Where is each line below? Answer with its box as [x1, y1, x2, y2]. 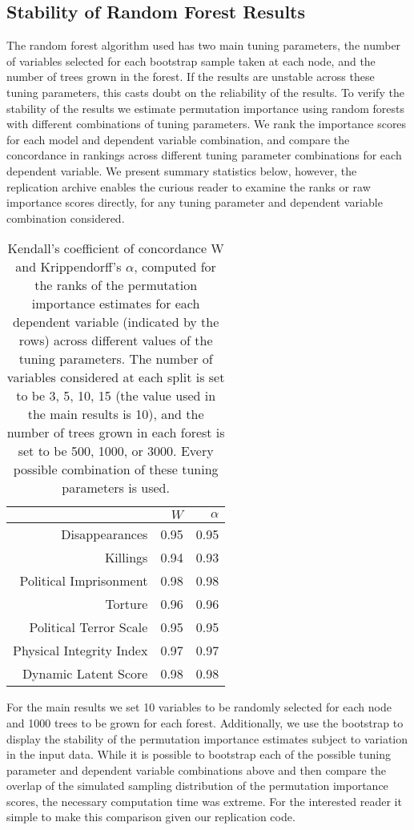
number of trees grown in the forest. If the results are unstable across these [6, 68, 375, 85]
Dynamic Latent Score [22, 664, 148, 683]
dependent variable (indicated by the [12, 312, 219, 332]
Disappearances [61, 525, 148, 544]
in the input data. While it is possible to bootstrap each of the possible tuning [6, 746, 392, 763]
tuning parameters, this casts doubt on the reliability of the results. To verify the [6, 83, 404, 100]
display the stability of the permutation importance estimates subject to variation [6, 730, 408, 747]
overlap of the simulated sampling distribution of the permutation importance [6, 777, 388, 794]
